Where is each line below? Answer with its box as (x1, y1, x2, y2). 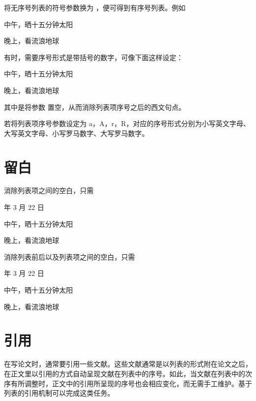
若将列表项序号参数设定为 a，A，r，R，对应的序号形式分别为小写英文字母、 (4, 118, 250, 129)
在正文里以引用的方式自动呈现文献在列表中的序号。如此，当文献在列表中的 (4, 368, 245, 378)
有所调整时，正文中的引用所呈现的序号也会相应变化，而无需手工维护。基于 (10, 378, 252, 388)
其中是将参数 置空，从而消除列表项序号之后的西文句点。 (4, 101, 186, 112)
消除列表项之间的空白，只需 (4, 185, 94, 196)
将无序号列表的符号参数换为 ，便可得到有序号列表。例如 (4, 2, 186, 12)
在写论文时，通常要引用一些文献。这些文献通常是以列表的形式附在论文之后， (4, 359, 252, 369)
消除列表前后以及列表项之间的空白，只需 (4, 251, 135, 262)
